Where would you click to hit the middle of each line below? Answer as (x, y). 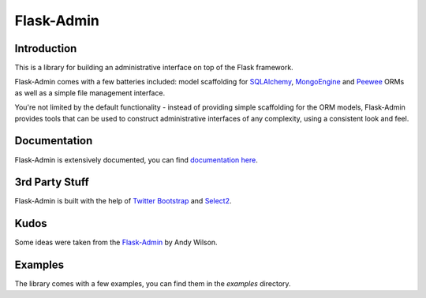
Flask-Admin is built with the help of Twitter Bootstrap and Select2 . (123, 201)
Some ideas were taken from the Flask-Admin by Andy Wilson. (116, 242)
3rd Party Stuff (52, 183)
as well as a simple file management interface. (90, 93)
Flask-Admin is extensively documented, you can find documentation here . (136, 160)
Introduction (46, 48)
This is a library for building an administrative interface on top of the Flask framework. (154, 68)
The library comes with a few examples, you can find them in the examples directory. (153, 284)
